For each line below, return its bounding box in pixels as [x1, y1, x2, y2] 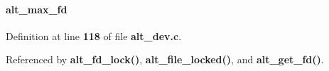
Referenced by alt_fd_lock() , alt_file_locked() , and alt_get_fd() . [6, 52, 324, 67]
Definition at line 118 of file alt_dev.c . [6, 28, 182, 43]
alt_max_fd [6, 1, 68, 16]
